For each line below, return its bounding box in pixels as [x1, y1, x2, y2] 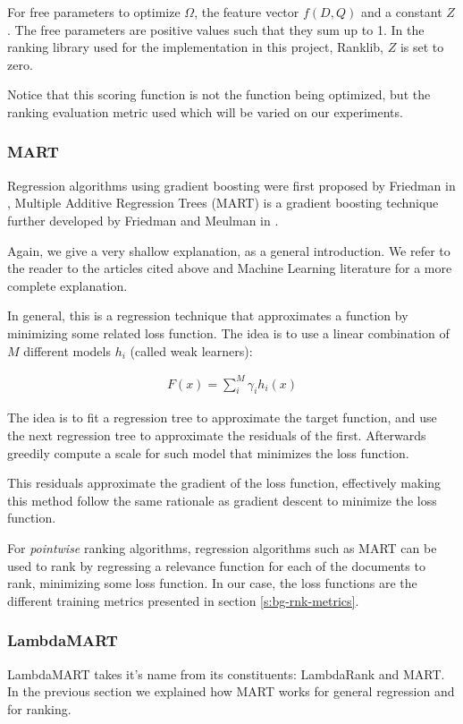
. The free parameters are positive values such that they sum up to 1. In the [7, 20, 425, 38]
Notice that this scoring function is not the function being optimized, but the [7, 85, 431, 104]
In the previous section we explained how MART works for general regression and [7, 682, 455, 701]
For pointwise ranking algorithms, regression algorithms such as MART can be [7, 539, 437, 558]
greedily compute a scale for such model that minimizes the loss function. [7, 443, 409, 462]
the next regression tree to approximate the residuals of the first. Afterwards [7, 426, 426, 445]
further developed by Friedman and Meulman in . [7, 210, 279, 229]
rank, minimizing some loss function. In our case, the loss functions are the [7, 574, 417, 592]
